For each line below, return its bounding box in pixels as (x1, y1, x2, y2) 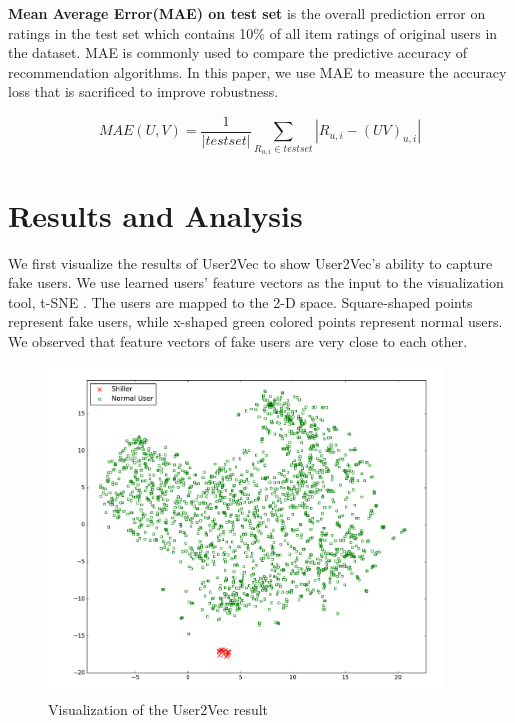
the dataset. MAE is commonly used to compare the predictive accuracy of (8, 42, 468, 63)
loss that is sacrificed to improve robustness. (8, 81, 279, 102)
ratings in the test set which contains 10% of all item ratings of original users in (8, 22, 498, 43)
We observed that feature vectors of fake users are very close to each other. (8, 330, 468, 351)
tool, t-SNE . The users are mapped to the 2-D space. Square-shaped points (8, 291, 473, 312)
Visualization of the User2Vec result (48, 698, 269, 719)
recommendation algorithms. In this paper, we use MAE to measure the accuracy (8, 61, 507, 82)
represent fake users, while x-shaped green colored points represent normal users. (8, 311, 503, 332)
